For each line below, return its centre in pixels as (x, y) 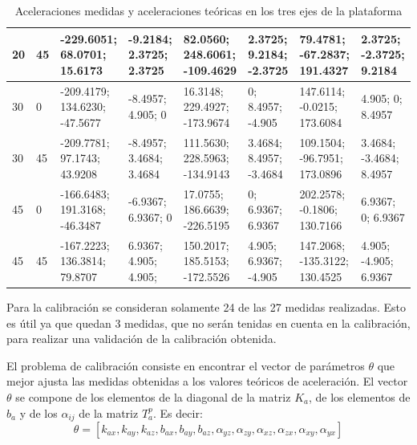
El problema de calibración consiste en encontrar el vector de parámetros (186, 365)
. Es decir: (178, 412)
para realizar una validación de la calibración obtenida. (142, 339)
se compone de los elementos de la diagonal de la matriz (153, 396)
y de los (38, 412)
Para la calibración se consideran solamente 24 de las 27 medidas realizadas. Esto (206, 307)
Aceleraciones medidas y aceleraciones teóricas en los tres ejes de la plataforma (208, 10)
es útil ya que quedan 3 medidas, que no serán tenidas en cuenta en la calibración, (208, 323)
